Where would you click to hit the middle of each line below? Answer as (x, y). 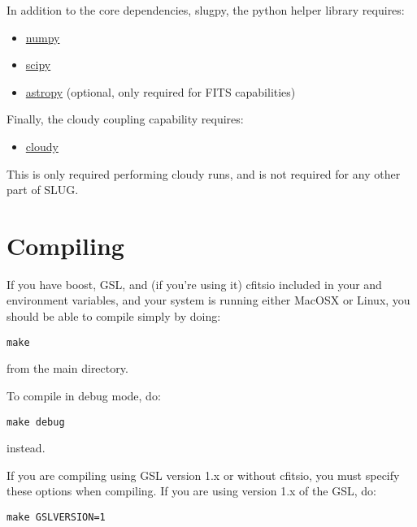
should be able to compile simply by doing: (114, 316)
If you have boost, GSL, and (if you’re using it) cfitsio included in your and (194, 284)
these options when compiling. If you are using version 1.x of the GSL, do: (191, 491)
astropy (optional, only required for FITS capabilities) (161, 91)
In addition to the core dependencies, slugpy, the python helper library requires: (206, 10)
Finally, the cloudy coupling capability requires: (125, 119)
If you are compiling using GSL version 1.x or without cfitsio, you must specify (203, 475)
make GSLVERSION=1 (56, 517)
